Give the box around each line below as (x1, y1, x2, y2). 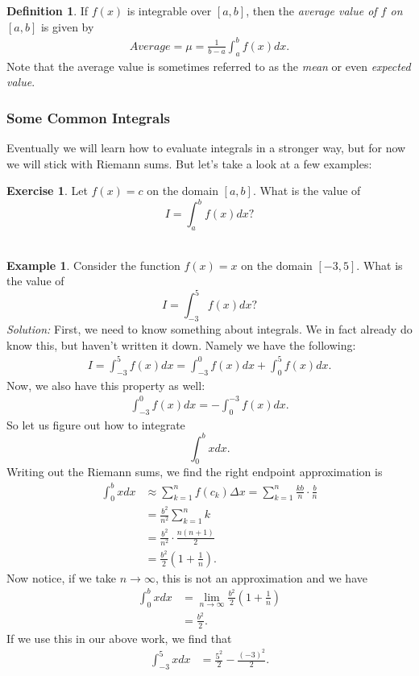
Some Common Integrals (6, 107, 170, 127)
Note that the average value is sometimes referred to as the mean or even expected (6, 57, 411, 74)
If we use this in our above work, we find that (6, 629, 232, 646)
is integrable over (127, 2, 212, 19)
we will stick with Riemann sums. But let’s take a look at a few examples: (6, 155, 372, 172)
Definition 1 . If (6, 2, 89, 19)
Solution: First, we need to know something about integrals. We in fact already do (6, 321, 413, 338)
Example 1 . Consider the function (6, 256, 180, 273)
